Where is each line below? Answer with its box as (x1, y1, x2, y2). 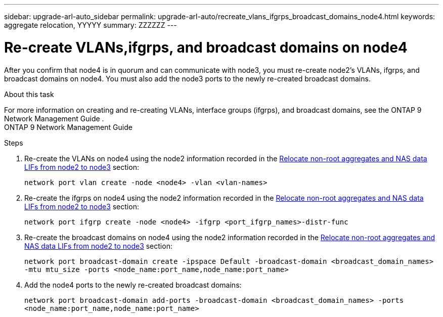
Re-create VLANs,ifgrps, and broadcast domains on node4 (4, 38, 408, 56)
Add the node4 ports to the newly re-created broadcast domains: (24, 280, 242, 289)
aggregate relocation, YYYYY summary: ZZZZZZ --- (4, 21, 177, 29)
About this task (4, 89, 54, 99)
